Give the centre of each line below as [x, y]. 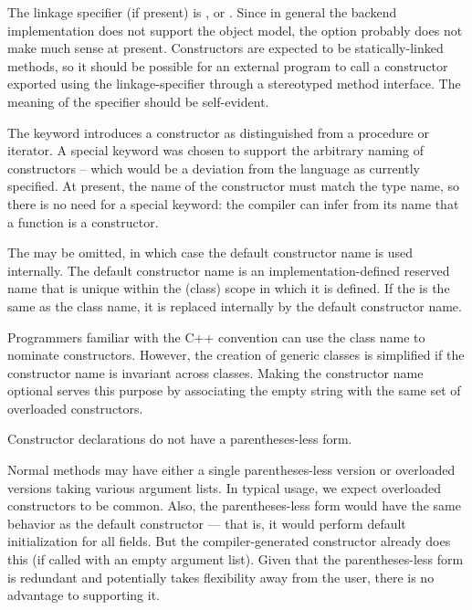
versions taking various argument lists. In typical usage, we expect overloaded [225, 487]
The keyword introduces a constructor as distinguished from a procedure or [218, 132]
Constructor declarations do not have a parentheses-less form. [180, 439]
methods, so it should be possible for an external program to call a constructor [228, 65]
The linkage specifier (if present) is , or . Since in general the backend [202, 12]
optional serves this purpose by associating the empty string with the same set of [234, 390]
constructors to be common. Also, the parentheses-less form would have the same [234, 505]
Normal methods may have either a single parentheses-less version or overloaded [231, 470]
